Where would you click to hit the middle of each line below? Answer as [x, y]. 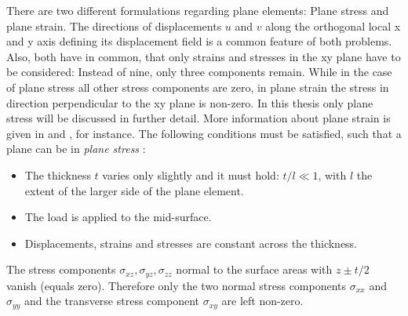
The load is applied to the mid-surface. [118, 217]
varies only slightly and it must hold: [191, 174]
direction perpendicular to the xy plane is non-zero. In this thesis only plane [190, 102]
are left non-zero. [262, 301]
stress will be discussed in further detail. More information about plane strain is [199, 118]
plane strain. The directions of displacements [114, 25]
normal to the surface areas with [254, 269]
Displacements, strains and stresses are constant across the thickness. [191, 243]
